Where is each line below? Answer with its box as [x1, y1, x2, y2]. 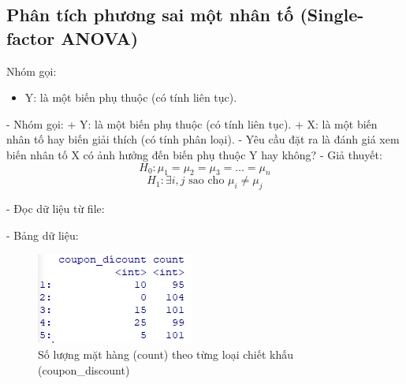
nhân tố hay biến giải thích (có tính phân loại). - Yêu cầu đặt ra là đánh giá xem [6, 131, 400, 147]
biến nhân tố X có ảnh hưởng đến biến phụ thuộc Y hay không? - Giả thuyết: [6, 146, 382, 162]
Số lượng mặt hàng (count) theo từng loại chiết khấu [38, 345, 293, 362]
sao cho [188, 175, 225, 187]
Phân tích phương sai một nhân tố [6, 2, 294, 27]
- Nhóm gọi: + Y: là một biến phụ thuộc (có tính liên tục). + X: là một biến [6, 115, 378, 132]
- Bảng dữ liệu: [6, 226, 79, 243]
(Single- [300, 2, 364, 27]
